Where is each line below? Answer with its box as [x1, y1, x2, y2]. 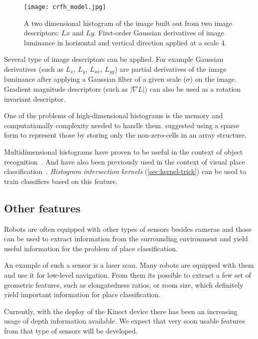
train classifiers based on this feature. [4, 175, 118, 186]
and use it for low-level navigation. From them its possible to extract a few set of [4, 270, 252, 280]
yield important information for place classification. [4, 289, 161, 300]
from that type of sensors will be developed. [4, 325, 138, 336]
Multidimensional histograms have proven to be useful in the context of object [4, 147, 243, 157]
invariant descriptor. [4, 93, 66, 104]
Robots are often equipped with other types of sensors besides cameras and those [4, 223, 252, 234]
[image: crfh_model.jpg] [24, 3, 106, 10]
